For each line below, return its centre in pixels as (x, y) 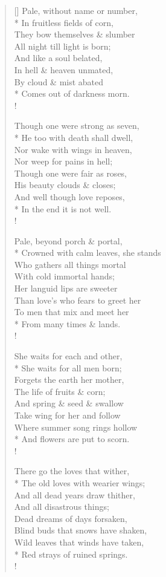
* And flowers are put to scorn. (72, 439)
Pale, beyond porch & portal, (68, 240)
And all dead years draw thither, (75, 494)
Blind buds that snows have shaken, (81, 530)
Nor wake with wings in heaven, (73, 149)
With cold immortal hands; (64, 276)
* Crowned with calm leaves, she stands (88, 253)
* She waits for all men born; (68, 367)
